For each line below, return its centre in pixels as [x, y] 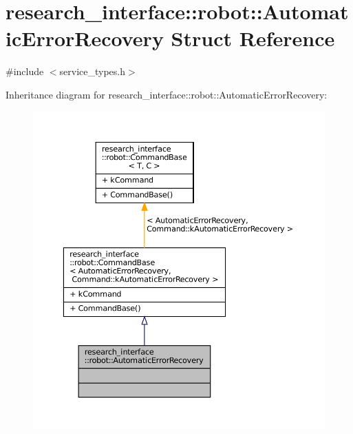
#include [25, 71]
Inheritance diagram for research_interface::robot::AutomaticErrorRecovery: [167, 94]
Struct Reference [253, 38]
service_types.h [93, 71]
